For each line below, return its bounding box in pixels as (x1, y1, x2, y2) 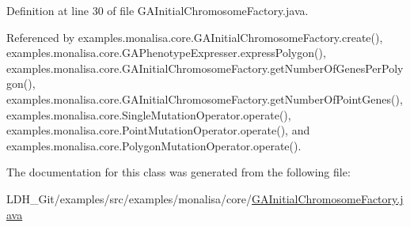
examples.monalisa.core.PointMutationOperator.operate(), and (6, 122, 310, 138)
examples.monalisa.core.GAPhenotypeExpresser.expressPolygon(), (6, 44, 326, 61)
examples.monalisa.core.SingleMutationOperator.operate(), (6, 106, 291, 123)
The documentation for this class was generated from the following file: (6, 164, 351, 180)
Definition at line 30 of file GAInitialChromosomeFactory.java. (6, 2, 309, 18)
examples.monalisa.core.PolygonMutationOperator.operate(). (6, 137, 302, 153)
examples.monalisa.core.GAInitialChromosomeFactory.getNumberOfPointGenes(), (6, 90, 403, 107)
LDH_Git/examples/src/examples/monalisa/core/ (6, 190, 252, 206)
